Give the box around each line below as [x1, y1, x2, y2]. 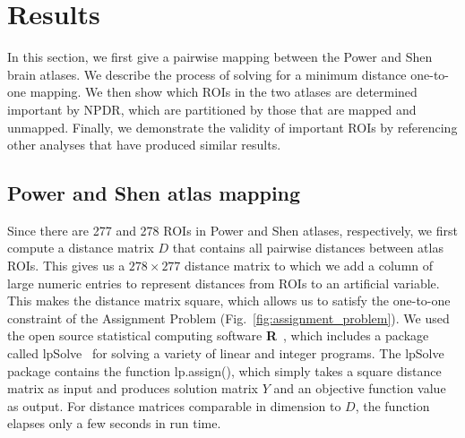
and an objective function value [273, 379, 446, 398]
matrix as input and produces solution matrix [7, 379, 258, 398]
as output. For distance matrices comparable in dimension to [7, 396, 341, 415]
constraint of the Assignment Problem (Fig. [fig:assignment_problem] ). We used [7, 308, 450, 327]
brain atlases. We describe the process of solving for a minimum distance [7, 64, 407, 83]
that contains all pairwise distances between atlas [172, 238, 443, 257]
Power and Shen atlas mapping [7, 179, 301, 207]
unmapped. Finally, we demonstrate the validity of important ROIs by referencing [7, 117, 458, 136]
